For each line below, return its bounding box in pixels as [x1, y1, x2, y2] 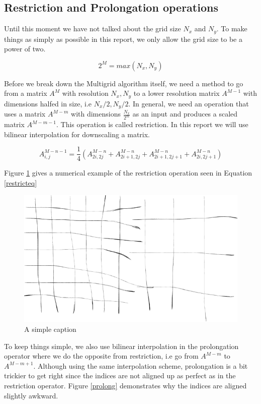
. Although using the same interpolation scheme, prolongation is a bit [33, 360, 248, 371]
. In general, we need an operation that [128, 98, 249, 108]
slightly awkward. [4, 390, 58, 400]
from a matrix [4, 88, 47, 98]
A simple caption [24, 324, 76, 334]
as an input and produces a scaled [132, 108, 238, 119]
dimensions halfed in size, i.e [4, 98, 92, 108]
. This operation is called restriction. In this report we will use [56, 119, 248, 130]
